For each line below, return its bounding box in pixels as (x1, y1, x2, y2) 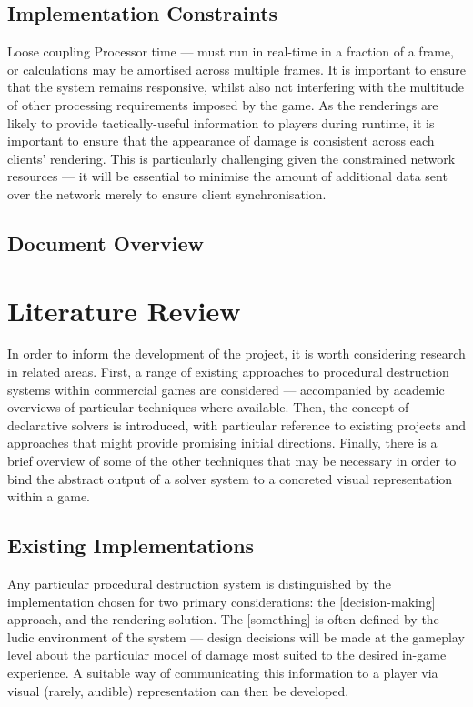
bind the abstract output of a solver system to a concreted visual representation (7, 469, 453, 488)
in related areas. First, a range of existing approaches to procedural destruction (7, 362, 449, 381)
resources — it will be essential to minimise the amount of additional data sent (7, 167, 448, 186)
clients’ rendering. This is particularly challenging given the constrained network (7, 148, 456, 167)
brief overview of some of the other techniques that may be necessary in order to (7, 451, 457, 470)
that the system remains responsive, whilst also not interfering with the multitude (7, 77, 464, 96)
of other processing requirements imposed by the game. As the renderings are (7, 95, 438, 114)
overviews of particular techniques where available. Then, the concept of (7, 398, 409, 417)
